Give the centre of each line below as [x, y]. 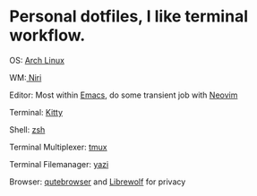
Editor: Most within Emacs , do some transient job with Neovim [124, 95]
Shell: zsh [27, 129]
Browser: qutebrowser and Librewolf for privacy [98, 182]
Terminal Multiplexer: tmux [58, 147]
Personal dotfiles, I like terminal [129, 17]
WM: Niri [26, 77]
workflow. [47, 35]
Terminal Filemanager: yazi [59, 164]
